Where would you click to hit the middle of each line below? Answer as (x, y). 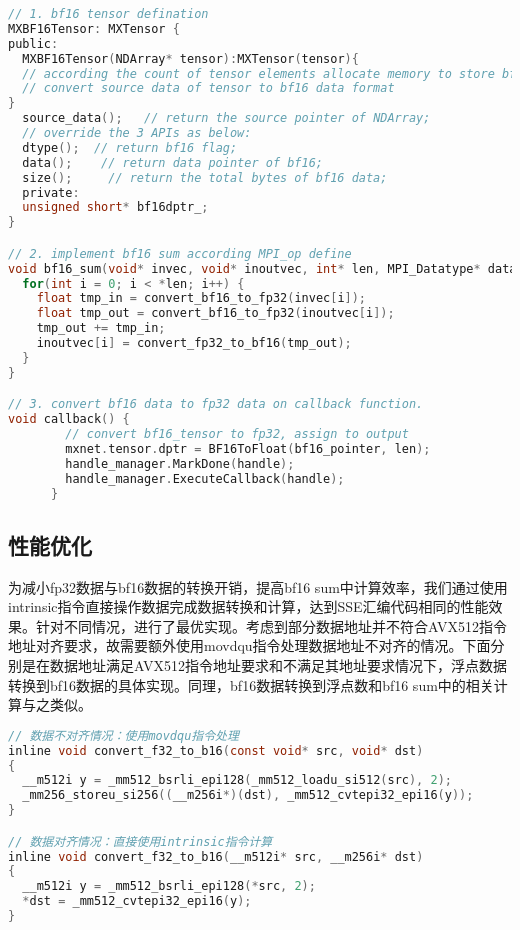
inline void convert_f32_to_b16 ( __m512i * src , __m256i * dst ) (216, 856)
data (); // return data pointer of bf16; (172, 162)
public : (33, 43)
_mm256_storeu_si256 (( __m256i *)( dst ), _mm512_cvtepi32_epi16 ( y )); (248, 795)
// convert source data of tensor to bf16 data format (208, 88)
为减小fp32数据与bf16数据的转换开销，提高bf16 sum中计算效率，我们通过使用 (258, 586)
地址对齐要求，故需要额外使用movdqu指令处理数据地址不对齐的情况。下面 (249, 645)
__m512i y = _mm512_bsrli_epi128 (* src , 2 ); (169, 886)
